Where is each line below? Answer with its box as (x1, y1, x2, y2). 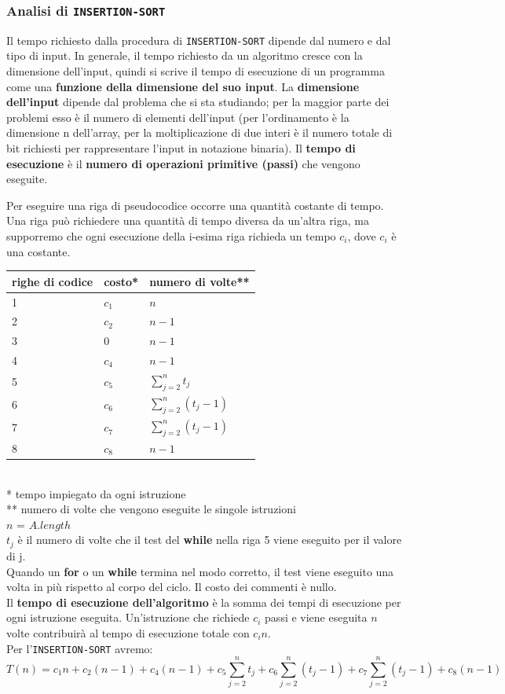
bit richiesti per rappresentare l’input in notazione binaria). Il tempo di (6, 140, 356, 156)
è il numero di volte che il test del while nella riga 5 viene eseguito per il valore (17, 531, 402, 548)
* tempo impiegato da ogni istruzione (6, 485, 186, 501)
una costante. (6, 243, 71, 259)
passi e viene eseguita (265, 609, 368, 626)
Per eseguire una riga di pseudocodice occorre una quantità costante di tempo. (6, 196, 384, 213)
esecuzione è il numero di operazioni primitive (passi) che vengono (6, 155, 360, 171)
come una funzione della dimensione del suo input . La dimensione (6, 78, 360, 94)
